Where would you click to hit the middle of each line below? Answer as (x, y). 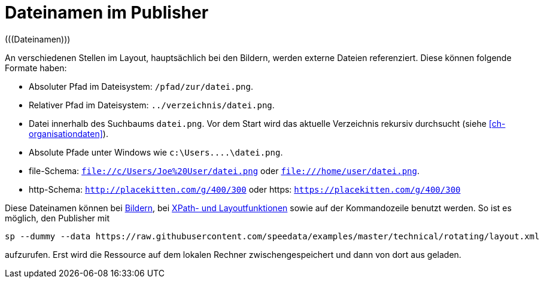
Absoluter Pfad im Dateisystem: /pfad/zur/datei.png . (141, 86)
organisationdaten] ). (69, 133)
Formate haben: (36, 68)
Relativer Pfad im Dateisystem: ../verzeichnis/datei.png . (152, 105)
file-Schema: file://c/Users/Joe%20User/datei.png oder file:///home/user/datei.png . (224, 171)
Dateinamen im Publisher (107, 13)
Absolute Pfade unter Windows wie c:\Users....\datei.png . (156, 152)
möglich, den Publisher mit (57, 218)
